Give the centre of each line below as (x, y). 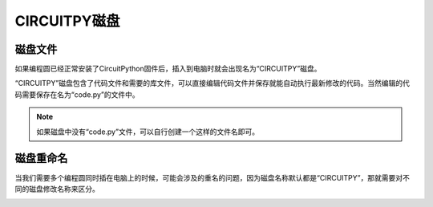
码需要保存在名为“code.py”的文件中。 (77, 94)
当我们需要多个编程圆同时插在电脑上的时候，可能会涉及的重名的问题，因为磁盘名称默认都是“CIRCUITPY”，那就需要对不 (212, 177)
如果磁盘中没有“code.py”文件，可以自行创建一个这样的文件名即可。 (148, 132)
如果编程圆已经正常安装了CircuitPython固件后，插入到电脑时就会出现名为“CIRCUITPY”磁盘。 (168, 69)
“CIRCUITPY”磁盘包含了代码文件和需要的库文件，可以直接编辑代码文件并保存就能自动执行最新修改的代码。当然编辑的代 (212, 83)
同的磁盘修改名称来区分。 (57, 189)
